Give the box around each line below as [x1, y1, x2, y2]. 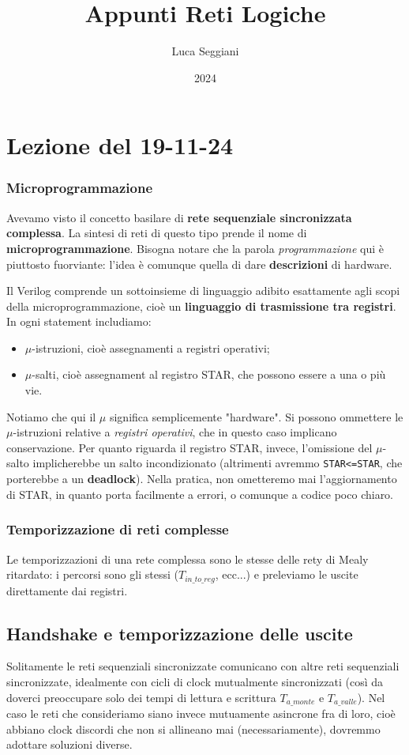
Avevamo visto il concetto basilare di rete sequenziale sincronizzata [6, 209, 352, 225]
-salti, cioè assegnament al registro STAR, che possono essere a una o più [32, 366, 386, 383]
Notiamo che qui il [6, 408, 96, 425]
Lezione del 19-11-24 [6, 129, 234, 161]
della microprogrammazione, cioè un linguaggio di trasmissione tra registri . [6, 297, 396, 314]
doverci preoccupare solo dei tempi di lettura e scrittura [6, 689, 276, 705]
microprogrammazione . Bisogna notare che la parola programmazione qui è [6, 240, 385, 256]
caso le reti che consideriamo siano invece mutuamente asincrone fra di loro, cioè [6, 704, 396, 721]
